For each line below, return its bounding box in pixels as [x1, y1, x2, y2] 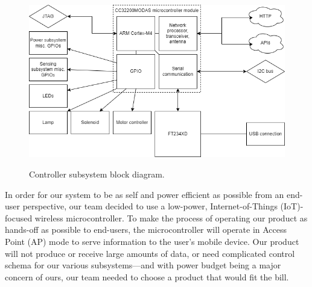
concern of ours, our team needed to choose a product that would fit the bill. [5, 270, 289, 283]
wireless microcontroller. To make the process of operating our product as [34, 211, 308, 224]
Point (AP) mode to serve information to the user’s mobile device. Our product [5, 235, 299, 247]
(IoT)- [280, 200, 304, 212]
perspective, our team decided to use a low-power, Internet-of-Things [22, 200, 278, 212]
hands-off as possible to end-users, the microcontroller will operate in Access [5, 223, 287, 236]
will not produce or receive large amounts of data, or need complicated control [5, 247, 295, 259]
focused [5, 211, 33, 224]
